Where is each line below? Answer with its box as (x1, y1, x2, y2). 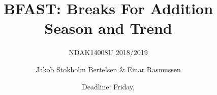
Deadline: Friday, (82, 81, 135, 91)
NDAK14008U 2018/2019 (69, 47, 148, 58)
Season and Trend (44, 18, 172, 38)
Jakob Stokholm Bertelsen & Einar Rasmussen (36, 64, 181, 74)
